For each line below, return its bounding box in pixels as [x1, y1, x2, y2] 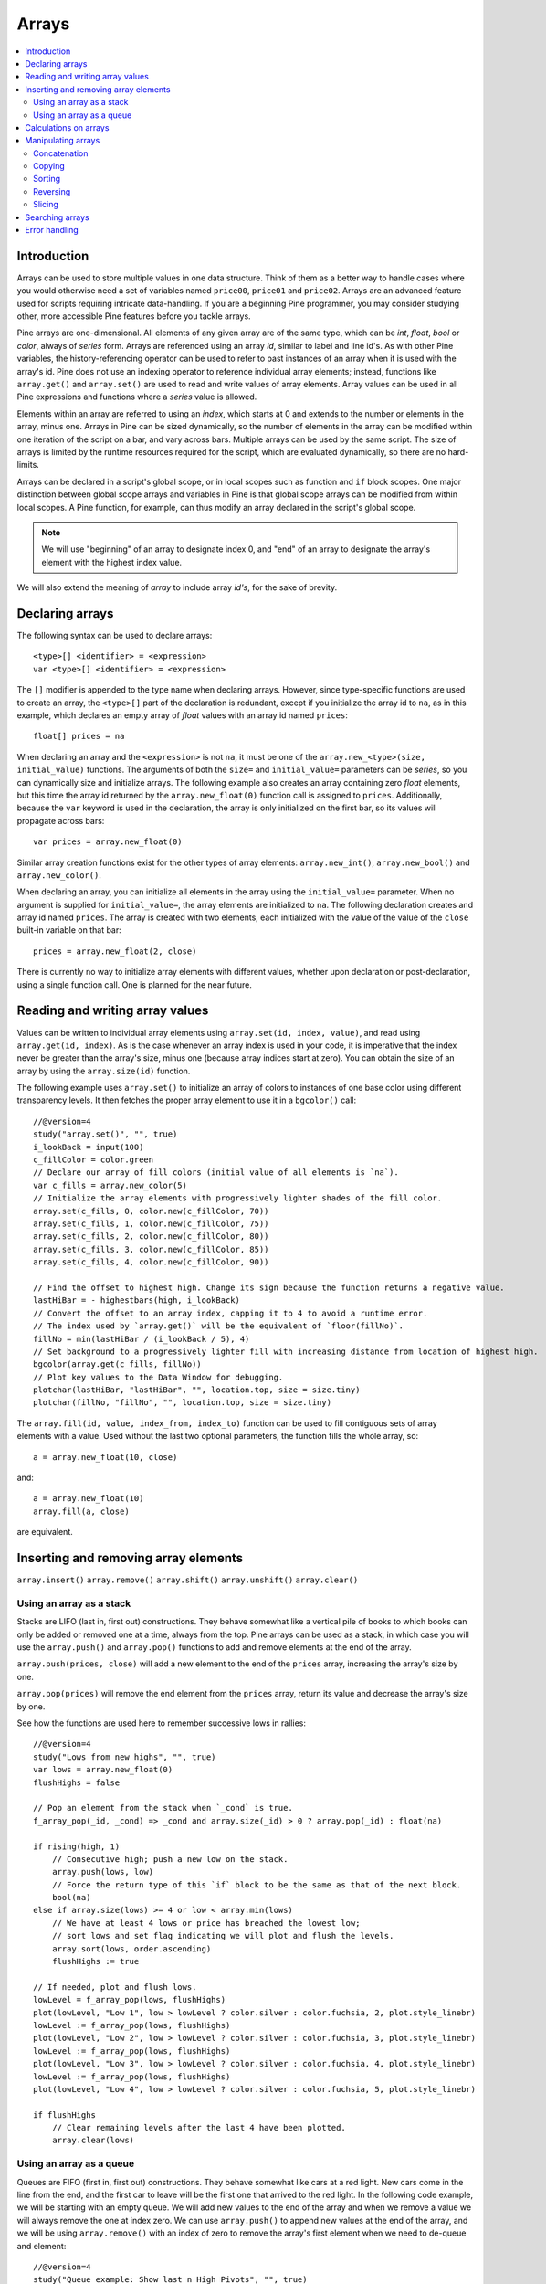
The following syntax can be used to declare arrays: [16, 630, 213, 641]
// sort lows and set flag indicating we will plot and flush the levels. [51, 1930, 394, 1941]
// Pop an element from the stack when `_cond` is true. [33, 1803, 294, 1813]
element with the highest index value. [41, 556, 183, 567]
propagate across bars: [16, 815, 105, 826]
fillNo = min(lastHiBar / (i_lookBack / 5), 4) [33, 1334, 250, 1344]
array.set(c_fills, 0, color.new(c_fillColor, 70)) [33, 1206, 269, 1216]
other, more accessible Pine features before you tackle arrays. [16, 311, 251, 322]
